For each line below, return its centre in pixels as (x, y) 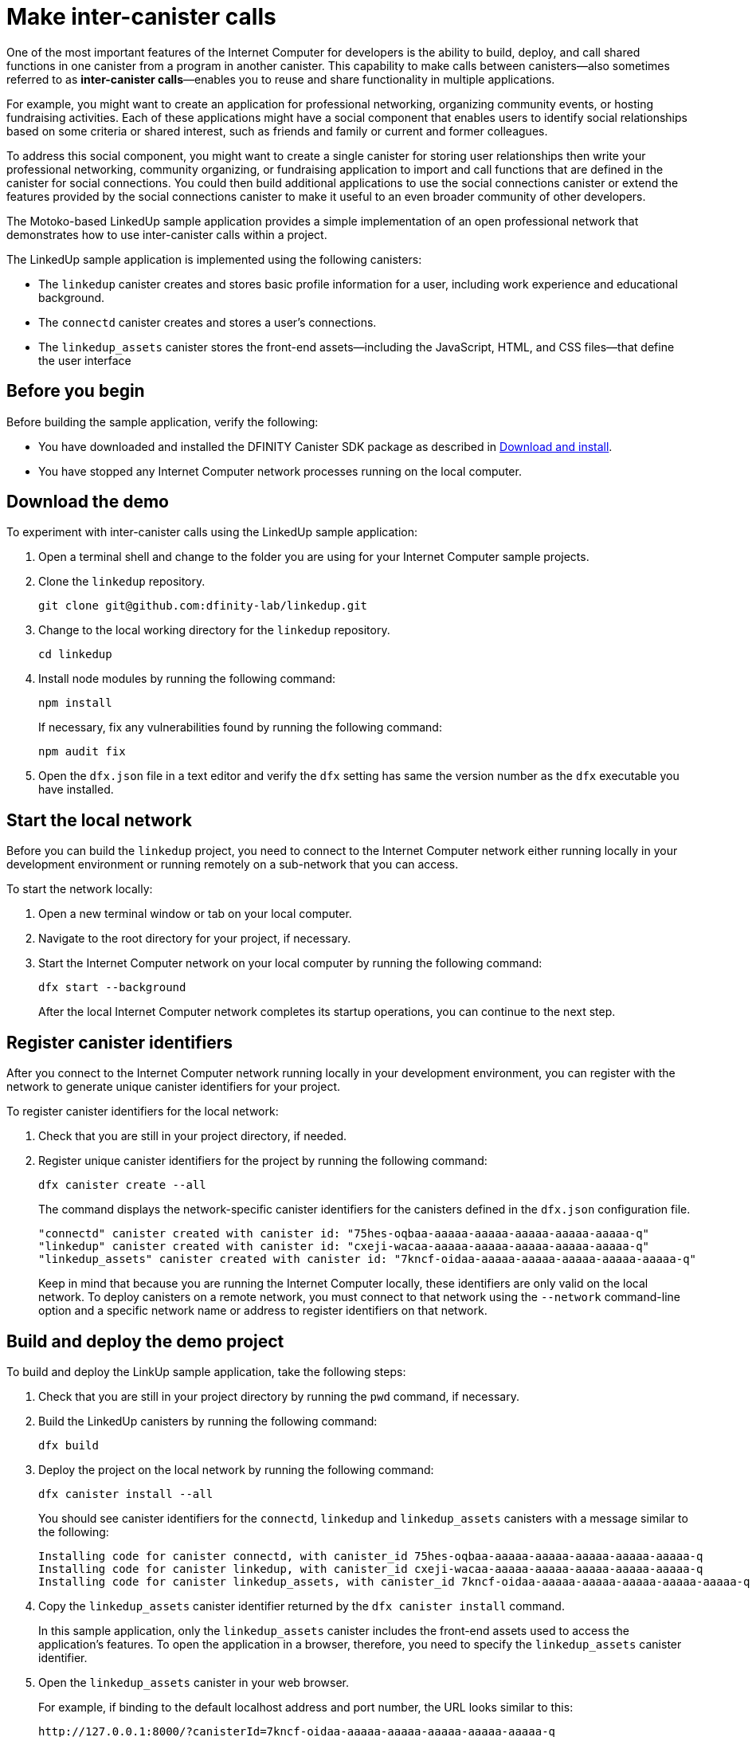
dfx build (69, 1445)
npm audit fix (82, 752)
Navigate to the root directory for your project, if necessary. (195, 939)
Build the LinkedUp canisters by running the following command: (208, 1421)
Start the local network (99, 820)
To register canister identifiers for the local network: (143, 1112)
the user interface (85, 360)
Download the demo (88, 502)
